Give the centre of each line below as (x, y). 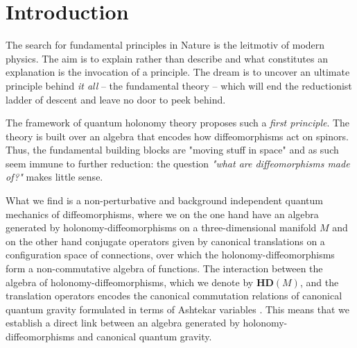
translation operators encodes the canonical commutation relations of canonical (174, 296)
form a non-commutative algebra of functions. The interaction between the (164, 268)
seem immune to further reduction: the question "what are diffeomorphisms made (178, 163)
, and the (319, 282)
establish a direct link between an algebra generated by (123, 323)
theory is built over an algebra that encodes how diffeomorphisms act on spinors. (177, 136)
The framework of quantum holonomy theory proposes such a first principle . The (178, 123)
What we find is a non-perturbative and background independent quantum (164, 200)
